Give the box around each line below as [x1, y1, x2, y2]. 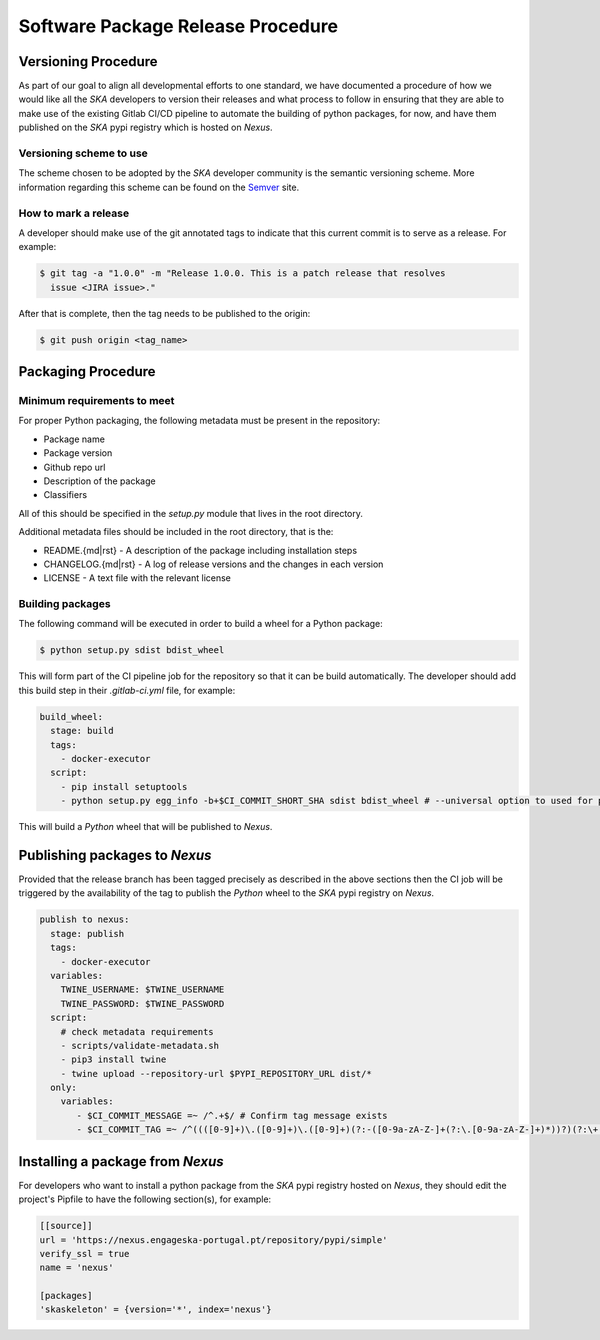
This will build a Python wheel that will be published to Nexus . [18, 821, 273, 833]
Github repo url [43, 461, 106, 473]
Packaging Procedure [18, 363, 156, 380]
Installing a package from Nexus [18, 1153, 224, 1170]
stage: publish [50, 928, 125, 939]
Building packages [18, 597, 111, 611]
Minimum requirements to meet [18, 394, 175, 408]
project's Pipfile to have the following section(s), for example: [18, 1193, 272, 1205]
